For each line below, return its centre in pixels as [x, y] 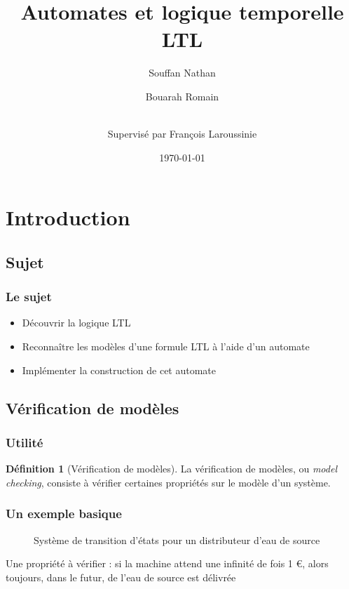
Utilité [25, 442]
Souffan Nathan [182, 73]
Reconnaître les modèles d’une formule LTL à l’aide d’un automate [166, 346]
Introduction [68, 217]
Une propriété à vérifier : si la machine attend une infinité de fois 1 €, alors [167, 563]
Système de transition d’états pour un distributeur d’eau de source [177, 540]
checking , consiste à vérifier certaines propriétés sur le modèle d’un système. [168, 482]
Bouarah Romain [182, 96]
